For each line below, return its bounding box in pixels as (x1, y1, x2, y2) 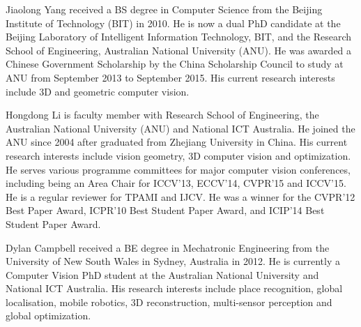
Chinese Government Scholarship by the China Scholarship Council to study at (6, 56, 344, 71)
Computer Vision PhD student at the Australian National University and (6, 267, 319, 282)
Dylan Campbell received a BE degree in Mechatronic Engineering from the (6, 240, 330, 254)
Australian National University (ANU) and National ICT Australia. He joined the (6, 121, 355, 135)
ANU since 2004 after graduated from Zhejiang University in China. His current (6, 135, 348, 149)
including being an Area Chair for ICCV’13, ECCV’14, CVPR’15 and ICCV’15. (6, 176, 346, 190)
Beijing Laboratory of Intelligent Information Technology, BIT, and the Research (6, 29, 352, 44)
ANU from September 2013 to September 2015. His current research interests (6, 70, 335, 84)
